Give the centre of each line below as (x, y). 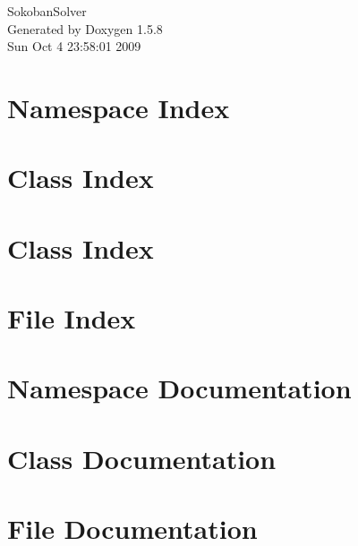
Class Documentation (142, 458)
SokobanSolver (47, 11)
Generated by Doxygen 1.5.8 (85, 28)
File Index (72, 318)
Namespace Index (119, 107)
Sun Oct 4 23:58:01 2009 (74, 46)
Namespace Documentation (179, 388)
